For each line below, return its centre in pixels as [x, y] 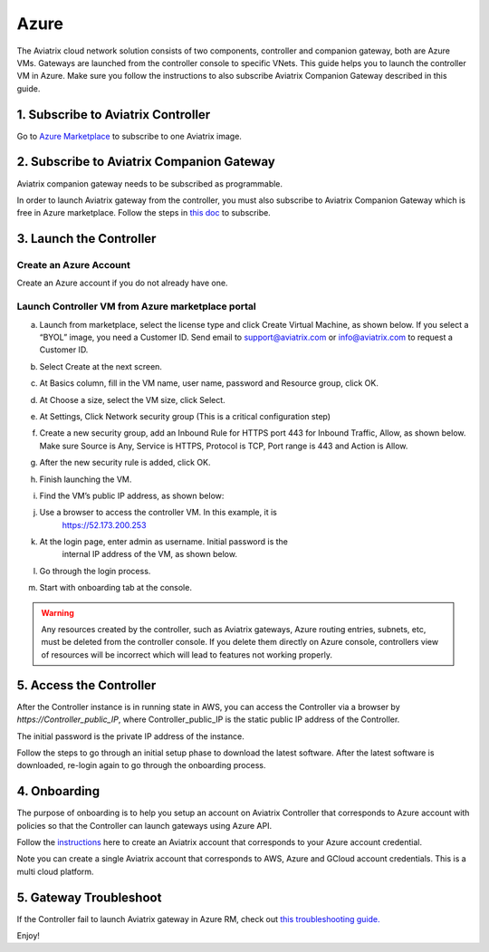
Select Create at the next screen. [101, 366]
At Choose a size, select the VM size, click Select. [132, 399]
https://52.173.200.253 [104, 524]
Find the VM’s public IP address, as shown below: [132, 495]
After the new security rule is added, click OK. [125, 463]
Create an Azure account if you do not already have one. [122, 283]
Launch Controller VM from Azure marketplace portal [137, 306]
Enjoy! [29, 936]
